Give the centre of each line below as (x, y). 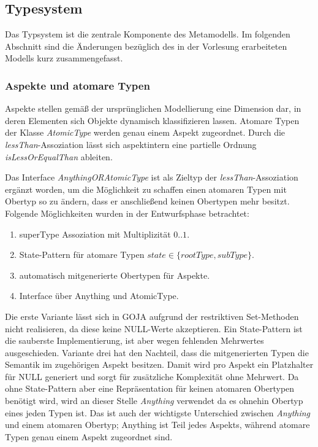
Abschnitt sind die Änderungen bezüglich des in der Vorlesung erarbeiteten (146, 46)
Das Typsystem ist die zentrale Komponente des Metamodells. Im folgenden (148, 34)
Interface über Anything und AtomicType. (99, 296)
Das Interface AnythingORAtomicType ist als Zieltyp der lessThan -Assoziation (152, 177)
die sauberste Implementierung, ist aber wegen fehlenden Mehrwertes (134, 340)
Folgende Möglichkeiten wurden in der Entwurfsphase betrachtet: (127, 213)
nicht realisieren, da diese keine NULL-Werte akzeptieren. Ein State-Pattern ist (154, 328)
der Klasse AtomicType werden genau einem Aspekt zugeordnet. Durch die (145, 132)
